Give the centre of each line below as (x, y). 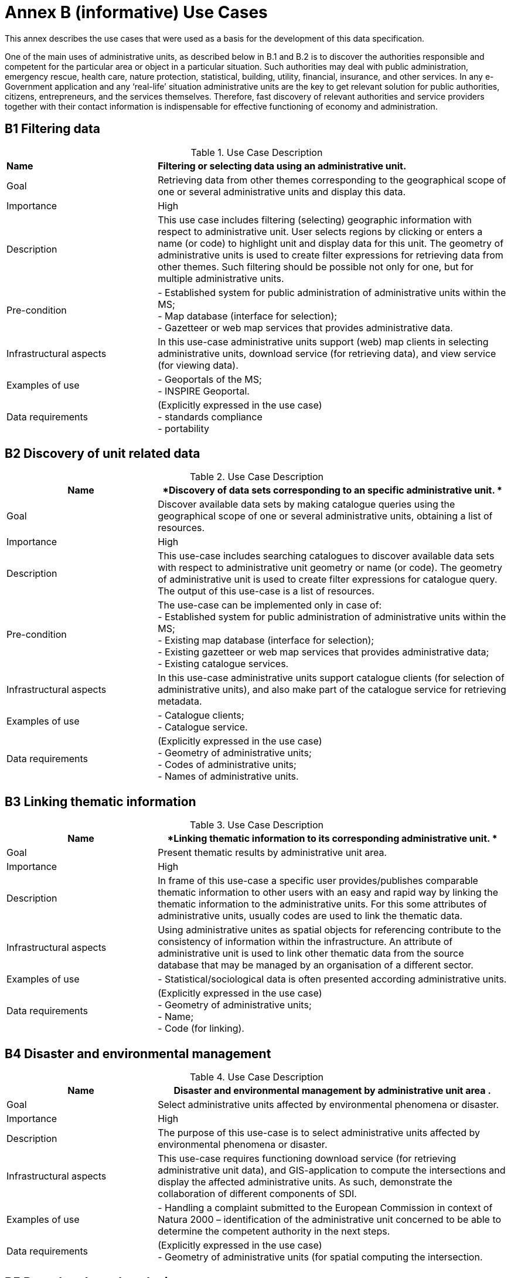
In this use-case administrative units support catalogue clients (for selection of (331, 678)
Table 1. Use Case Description (257, 152)
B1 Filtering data (52, 129)
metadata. (180, 701)
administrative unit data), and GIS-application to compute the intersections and (332, 1170)
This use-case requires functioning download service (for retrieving (307, 1159)
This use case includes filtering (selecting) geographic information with (315, 220)
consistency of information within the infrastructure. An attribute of (305, 942)
